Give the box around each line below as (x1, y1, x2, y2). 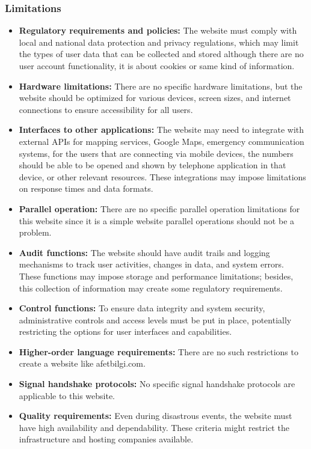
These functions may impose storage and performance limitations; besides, (19, 269, 294, 282)
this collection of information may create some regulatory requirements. (19, 281, 283, 294)
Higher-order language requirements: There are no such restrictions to (19, 345, 298, 358)
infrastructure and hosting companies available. (19, 433, 194, 445)
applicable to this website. (19, 389, 115, 402)
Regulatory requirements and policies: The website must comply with (19, 24, 297, 37)
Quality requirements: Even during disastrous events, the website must (19, 409, 292, 422)
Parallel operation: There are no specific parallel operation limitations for (19, 202, 300, 215)
